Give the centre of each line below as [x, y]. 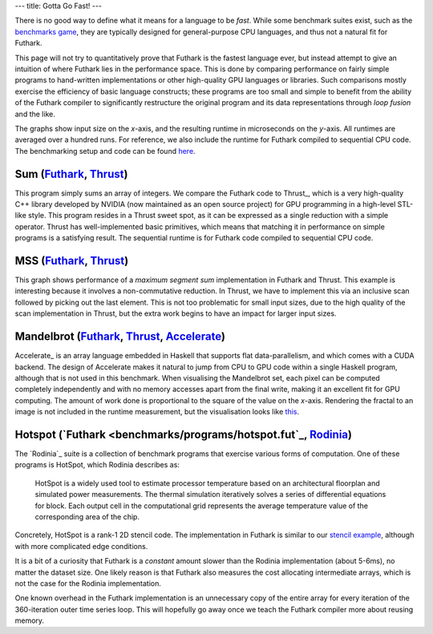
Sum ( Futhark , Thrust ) [71, 174]
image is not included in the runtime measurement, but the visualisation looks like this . [157, 412]
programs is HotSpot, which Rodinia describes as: [97, 465]
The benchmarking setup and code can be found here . [105, 151]
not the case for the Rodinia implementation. [88, 583]
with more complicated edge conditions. [81, 546]
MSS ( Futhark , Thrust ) [72, 260]
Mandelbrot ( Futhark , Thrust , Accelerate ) [120, 337]
